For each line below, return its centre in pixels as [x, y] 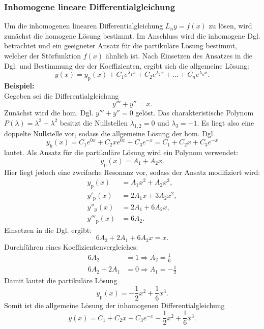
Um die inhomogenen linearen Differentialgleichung [84, 26]
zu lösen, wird [230, 26]
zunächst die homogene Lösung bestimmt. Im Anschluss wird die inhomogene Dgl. [132, 35]
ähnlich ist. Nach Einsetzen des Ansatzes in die [179, 55]
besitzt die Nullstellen [94, 122]
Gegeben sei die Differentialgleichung [62, 95]
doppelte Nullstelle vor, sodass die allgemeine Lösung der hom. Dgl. [110, 133]
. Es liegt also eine [226, 122]
